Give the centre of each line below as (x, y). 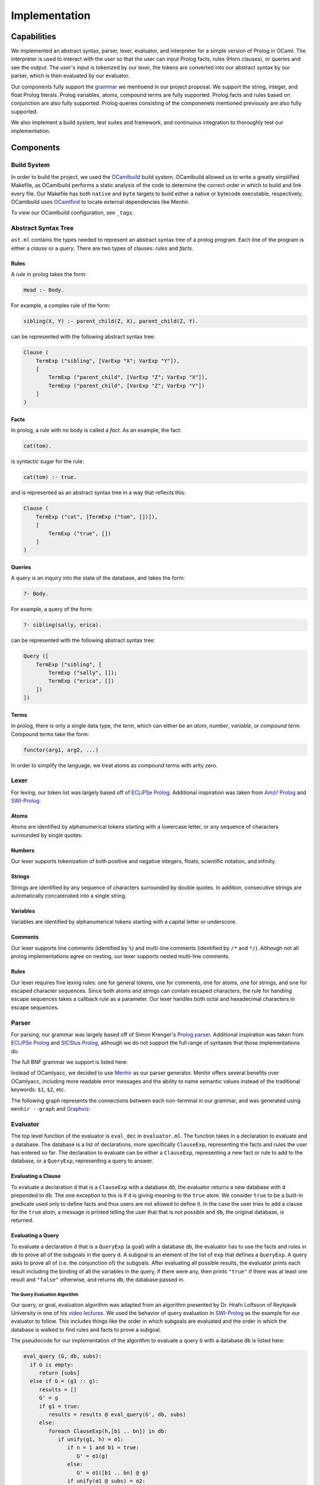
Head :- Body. (44, 290)
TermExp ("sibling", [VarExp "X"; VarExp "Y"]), (108, 361)
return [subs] (59, 1373)
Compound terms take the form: (50, 734)
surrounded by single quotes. (47, 835)
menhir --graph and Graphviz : (51, 1109)
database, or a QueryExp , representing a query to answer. (82, 1161)
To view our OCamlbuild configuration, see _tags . (73, 213)
